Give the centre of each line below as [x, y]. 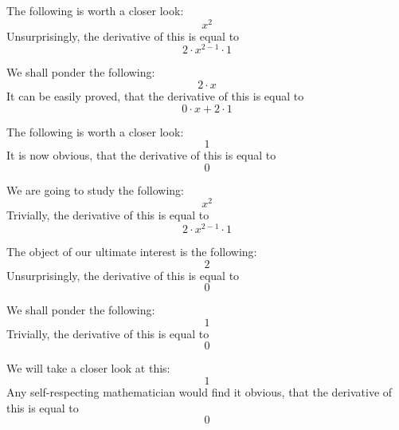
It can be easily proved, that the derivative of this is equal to [155, 95]
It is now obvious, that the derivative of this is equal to [141, 155]
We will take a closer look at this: [88, 368]
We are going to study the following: [95, 189]
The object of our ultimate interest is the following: [132, 252]
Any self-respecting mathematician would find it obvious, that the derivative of [199, 392]
